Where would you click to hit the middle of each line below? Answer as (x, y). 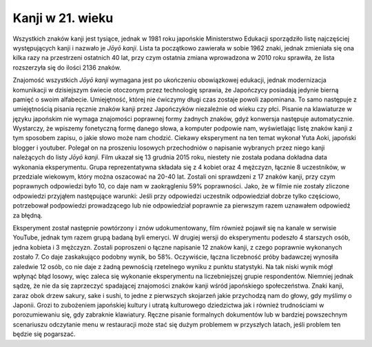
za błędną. (28, 215)
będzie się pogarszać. (44, 334)
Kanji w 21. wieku (63, 18)
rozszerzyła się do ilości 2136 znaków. (67, 67)
